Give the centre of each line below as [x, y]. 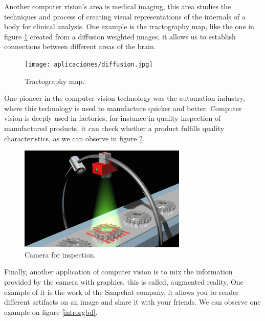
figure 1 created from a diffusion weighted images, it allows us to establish [120, 36]
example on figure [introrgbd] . [51, 312]
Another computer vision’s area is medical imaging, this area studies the [118, 6]
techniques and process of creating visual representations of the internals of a [125, 16]
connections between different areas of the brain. [80, 46]
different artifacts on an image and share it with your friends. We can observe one [132, 302]
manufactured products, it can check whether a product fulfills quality [114, 128]
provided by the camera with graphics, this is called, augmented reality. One [124, 281]
